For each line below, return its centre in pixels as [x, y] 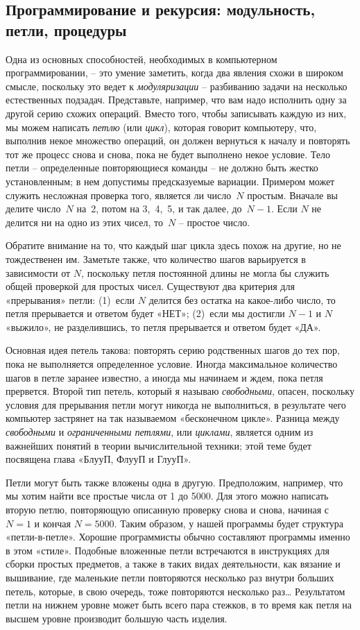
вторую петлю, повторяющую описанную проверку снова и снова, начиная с [168, 509]
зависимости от [38, 272]
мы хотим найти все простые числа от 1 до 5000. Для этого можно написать [167, 496]
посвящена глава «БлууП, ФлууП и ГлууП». [98, 459]
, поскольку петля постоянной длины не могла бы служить [205, 272]
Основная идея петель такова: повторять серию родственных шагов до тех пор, [173, 350]
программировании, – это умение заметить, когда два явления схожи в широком [174, 73]
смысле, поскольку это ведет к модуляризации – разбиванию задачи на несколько [177, 86]
